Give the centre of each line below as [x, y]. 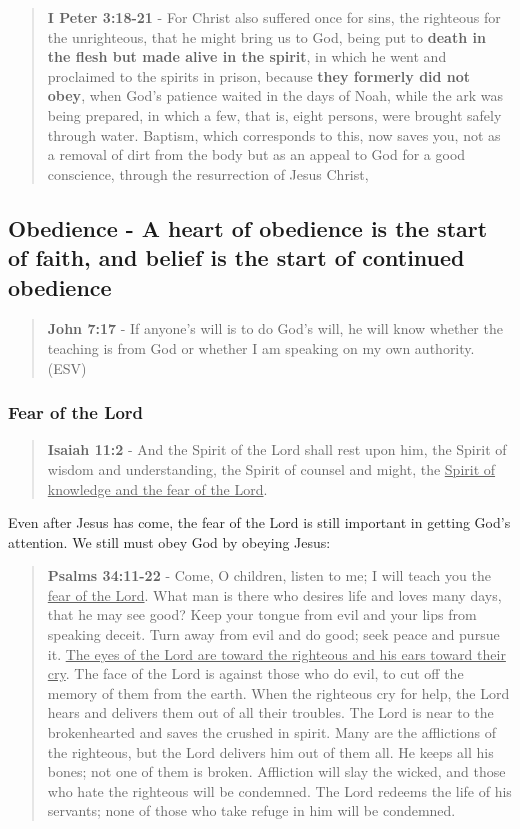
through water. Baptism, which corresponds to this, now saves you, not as [274, 134]
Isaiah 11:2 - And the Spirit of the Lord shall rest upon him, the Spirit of [277, 449]
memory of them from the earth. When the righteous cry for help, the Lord [278, 692]
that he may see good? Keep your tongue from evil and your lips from [262, 614]
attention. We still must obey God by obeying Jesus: [169, 541]
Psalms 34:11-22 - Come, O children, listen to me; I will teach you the [269, 575]
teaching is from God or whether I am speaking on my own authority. [261, 347]
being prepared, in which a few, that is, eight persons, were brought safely [274, 114]
